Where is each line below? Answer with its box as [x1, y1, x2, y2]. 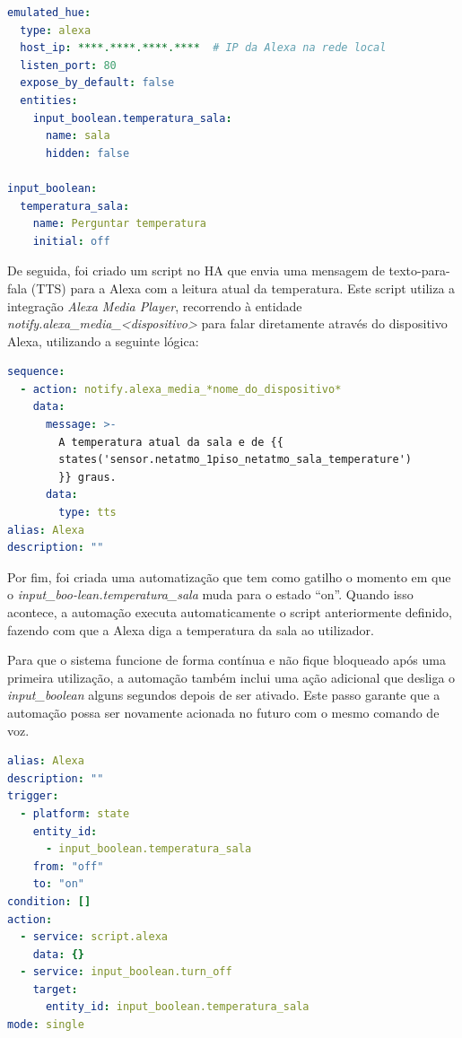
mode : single [7, 1018, 84, 1032]
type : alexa [20, 23, 92, 37]
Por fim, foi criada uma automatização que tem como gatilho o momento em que [7, 567, 451, 586]
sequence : [7, 365, 65, 379]
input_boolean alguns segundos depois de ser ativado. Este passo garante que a [7, 685, 440, 704]
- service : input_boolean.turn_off [20, 965, 232, 979]
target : [32, 982, 78, 996]
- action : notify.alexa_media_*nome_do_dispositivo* [20, 382, 342, 396]
